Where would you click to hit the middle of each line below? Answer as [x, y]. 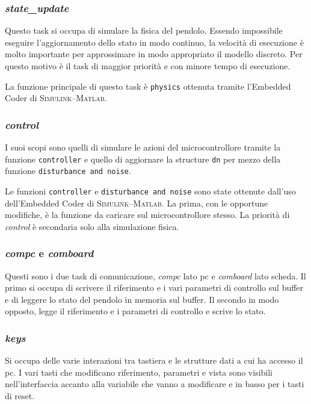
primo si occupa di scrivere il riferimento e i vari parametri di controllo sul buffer [154, 287]
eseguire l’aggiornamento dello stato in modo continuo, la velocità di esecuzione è [154, 42]
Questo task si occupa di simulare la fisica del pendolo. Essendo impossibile [144, 30]
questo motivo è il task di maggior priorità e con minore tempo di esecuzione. [148, 66]
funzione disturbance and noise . [68, 171]
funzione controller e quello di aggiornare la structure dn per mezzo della [143, 159]
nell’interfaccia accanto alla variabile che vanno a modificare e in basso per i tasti [155, 384]
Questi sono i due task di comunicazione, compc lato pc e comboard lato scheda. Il [155, 275]
